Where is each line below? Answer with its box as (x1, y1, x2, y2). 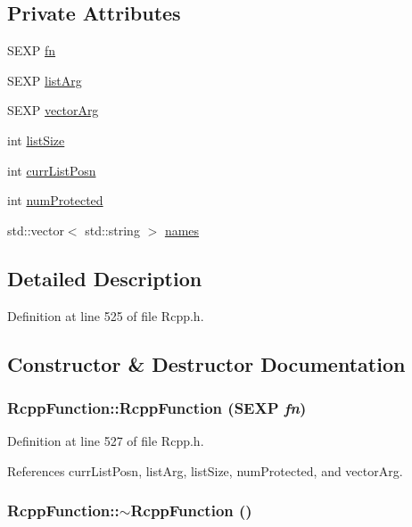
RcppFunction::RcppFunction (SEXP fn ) (7, 396, 307, 418)
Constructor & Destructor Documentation (7, 350, 406, 377)
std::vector (7, 220, 64, 239)
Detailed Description (7, 264, 202, 292)
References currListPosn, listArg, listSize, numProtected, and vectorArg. (7, 461, 403, 480)
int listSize (7, 130, 65, 149)
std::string (85, 220, 140, 239)
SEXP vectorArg (7, 101, 99, 119)
